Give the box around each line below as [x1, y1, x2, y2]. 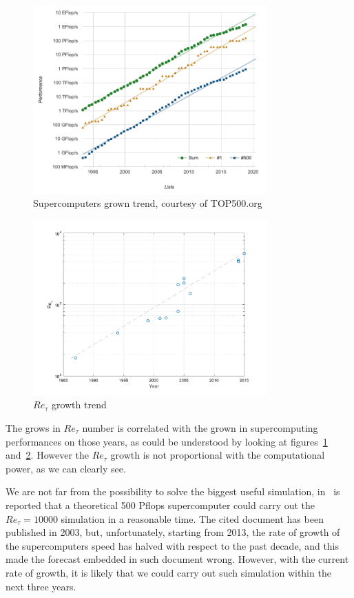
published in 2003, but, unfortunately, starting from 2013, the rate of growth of [6, 525, 340, 539]
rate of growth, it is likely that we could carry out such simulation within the [6, 565, 331, 579]
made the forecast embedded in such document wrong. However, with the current [6, 552, 349, 566]
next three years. [6, 579, 76, 593]
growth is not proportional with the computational [110, 448, 325, 462]
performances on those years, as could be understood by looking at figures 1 [6, 434, 328, 448]
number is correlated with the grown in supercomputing [82, 421, 318, 435]
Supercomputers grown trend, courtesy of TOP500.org [33, 196, 262, 210]
